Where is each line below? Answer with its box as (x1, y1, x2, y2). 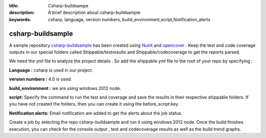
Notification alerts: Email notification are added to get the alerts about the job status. (9, 110, 182, 116)
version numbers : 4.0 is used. (9, 76, 72, 82)
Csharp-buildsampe (48, 3, 89, 8)
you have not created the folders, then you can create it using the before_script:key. (9, 101, 179, 107)
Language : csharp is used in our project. (9, 67, 93, 73)
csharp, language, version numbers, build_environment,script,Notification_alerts (48, 16, 210, 22)
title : (9, 3, 19, 8)
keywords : (9, 16, 32, 22)
